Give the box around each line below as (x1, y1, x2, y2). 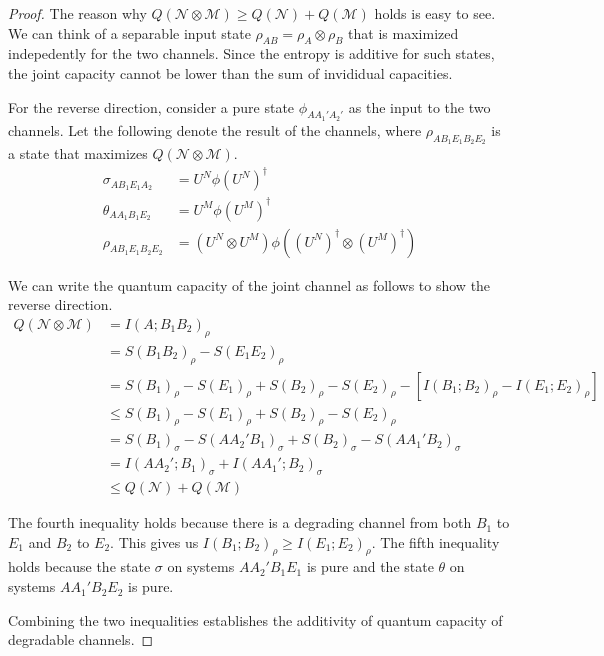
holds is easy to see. (374, 3, 496, 23)
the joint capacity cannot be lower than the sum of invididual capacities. (8, 62, 453, 83)
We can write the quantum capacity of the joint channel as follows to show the (8, 274, 491, 295)
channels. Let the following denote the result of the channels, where (8, 119, 422, 140)
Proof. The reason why (8, 3, 147, 23)
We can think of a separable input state (8, 22, 251, 43)
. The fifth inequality (371, 531, 500, 552)
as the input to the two (348, 96, 491, 117)
